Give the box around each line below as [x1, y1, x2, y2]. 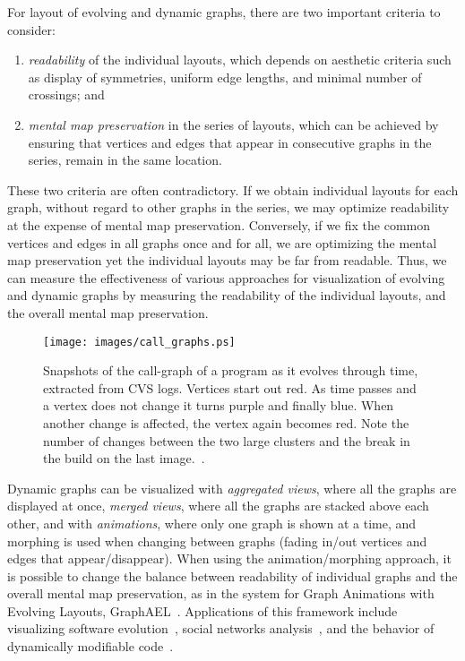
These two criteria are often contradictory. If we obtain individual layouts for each [7, 180, 459, 199]
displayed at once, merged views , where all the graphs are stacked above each [7, 496, 429, 515]
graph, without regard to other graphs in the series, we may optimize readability [7, 198, 450, 217]
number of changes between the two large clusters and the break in [43, 431, 410, 450]
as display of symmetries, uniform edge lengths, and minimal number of [28, 67, 422, 86]
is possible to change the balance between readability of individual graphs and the [7, 566, 458, 585]
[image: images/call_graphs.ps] [43, 335, 236, 348]
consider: [7, 20, 56, 39]
